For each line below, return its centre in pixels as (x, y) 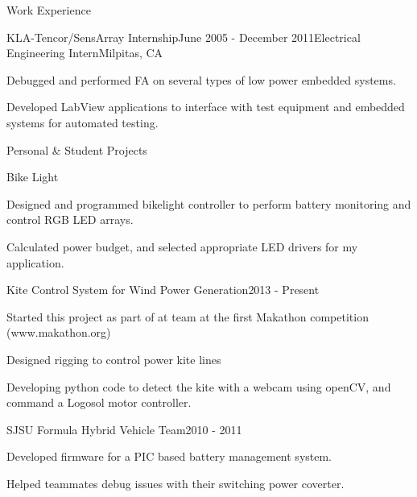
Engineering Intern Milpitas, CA (85, 53)
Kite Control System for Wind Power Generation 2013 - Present (163, 290)
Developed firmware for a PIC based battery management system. (169, 456)
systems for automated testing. (83, 122)
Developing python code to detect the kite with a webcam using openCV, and (199, 386)
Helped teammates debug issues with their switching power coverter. (175, 483)
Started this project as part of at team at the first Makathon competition (188, 316)
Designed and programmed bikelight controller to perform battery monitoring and (209, 203)
